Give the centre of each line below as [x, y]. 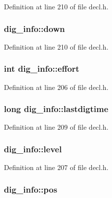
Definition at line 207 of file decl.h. [56, 167]
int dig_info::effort [42, 69]
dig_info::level [33, 149]
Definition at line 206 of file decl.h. [56, 87]
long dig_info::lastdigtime [56, 109]
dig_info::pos [31, 189]
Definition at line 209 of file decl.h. [56, 127]
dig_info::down [34, 28]
